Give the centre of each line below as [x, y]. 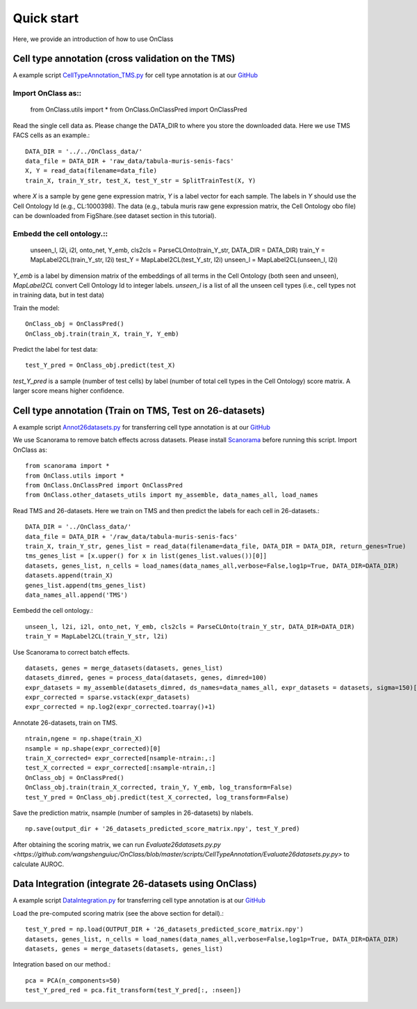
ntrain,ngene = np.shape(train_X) [84, 739]
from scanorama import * [67, 466]
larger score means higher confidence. [68, 391]
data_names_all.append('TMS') [77, 595]
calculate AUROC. [39, 864]
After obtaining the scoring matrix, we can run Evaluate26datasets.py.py [117, 844]
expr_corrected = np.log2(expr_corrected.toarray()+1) [121, 707]
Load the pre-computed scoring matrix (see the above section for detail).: [118, 913]
